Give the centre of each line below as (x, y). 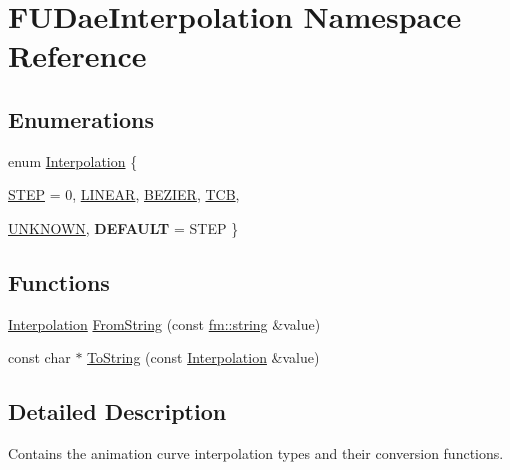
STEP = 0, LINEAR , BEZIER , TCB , (124, 194)
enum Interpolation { (73, 160)
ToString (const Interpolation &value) (203, 357)
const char (39, 357)
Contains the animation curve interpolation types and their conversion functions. (256, 453)
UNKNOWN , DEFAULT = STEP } (123, 227)
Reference (77, 55)
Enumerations (81, 118)
